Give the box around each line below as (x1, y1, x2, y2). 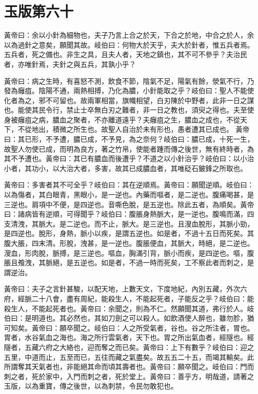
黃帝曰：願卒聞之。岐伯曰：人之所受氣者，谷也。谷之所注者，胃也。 (31, 322, 254, 333)
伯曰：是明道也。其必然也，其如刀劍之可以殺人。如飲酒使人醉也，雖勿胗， (4, 313, 247, 323)
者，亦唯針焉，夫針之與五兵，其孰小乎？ (4, 58, 136, 69)
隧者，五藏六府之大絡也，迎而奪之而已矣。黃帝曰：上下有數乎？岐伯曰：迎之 (4, 341, 254, 352)
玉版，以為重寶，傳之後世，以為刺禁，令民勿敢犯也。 (4, 381, 178, 391)
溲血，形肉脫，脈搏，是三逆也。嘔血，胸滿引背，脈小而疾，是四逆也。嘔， (4, 247, 247, 258)
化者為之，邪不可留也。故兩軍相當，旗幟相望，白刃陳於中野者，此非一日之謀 (4, 95, 254, 105)
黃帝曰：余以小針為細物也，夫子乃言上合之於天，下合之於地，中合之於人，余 (4, 30, 254, 40)
